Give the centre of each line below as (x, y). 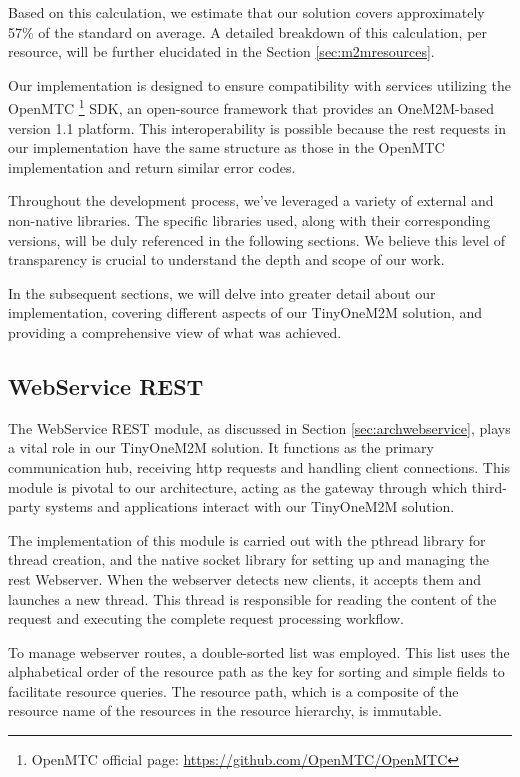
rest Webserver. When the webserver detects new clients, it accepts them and (245, 578)
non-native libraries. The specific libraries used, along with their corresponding (249, 220)
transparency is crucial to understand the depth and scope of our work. (226, 259)
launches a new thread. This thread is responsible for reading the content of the (252, 598)
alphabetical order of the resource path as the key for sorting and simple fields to (256, 671)
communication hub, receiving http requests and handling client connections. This (259, 466)
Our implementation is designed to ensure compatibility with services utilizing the (259, 84)
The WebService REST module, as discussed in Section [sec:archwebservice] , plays (259, 427)
